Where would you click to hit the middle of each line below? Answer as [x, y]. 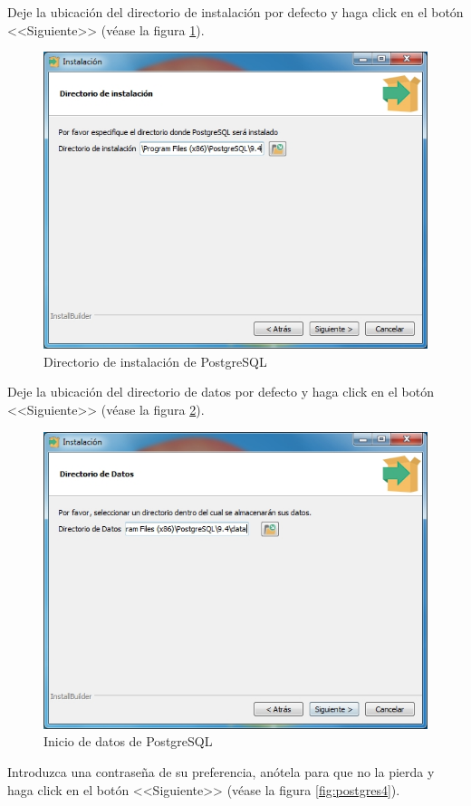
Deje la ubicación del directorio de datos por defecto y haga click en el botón [221, 392]
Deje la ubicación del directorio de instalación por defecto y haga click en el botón [235, 12]
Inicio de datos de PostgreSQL [128, 741]
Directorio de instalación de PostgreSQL [155, 361]
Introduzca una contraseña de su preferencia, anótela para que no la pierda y [221, 771]
